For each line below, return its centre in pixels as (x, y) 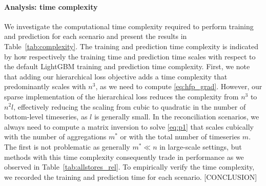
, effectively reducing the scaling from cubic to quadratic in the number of (130, 106)
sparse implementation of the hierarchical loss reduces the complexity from (121, 96)
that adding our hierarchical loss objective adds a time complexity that (116, 76)
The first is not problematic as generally (67, 146)
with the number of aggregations (55, 137)
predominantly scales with (45, 86)
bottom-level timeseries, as (46, 117)
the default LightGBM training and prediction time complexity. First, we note (127, 66)
